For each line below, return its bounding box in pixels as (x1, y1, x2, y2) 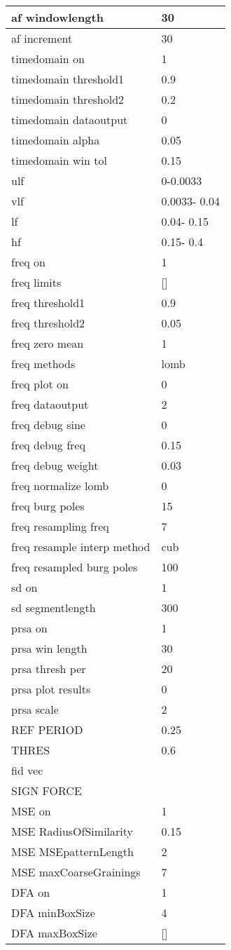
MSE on (11, 803, 51, 819)
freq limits (11, 274, 62, 290)
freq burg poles (11, 498, 85, 514)
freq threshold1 (11, 294, 85, 311)
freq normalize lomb (11, 477, 109, 494)
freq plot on (11, 376, 69, 392)
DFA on (11, 884, 50, 900)
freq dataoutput (11, 396, 89, 412)
